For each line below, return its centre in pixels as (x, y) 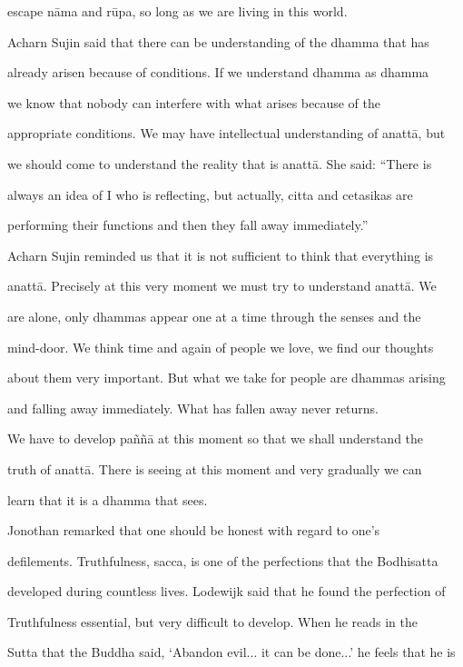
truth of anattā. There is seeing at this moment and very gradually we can (215, 468)
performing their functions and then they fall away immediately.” (188, 225)
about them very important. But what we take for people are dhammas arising (227, 378)
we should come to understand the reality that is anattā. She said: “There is (220, 163)
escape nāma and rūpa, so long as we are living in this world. (177, 11)
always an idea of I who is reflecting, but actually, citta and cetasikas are (210, 194)
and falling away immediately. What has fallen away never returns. (193, 408)
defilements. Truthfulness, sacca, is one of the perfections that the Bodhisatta (223, 560)
